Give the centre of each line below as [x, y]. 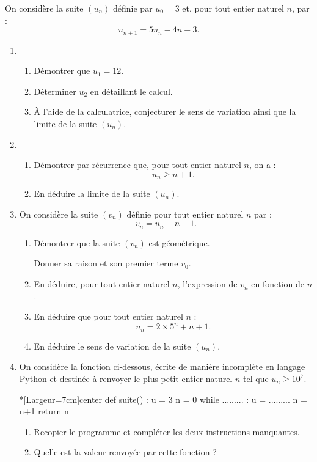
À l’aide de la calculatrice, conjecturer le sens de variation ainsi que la [165, 112]
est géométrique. [179, 242]
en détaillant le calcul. [131, 91]
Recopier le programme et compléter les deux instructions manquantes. [167, 431]
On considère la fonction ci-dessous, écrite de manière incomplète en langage [162, 366]
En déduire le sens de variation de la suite [112, 346]
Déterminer [55, 91]
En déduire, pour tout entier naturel [102, 284]
